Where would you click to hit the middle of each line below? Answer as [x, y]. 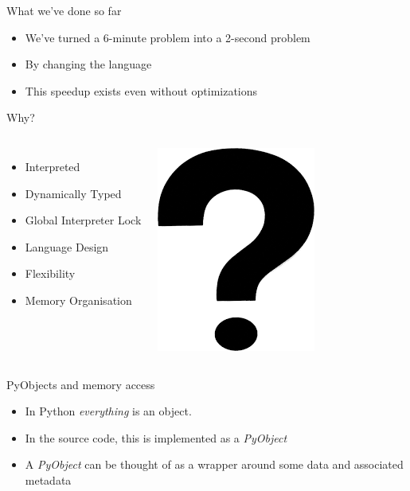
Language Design [67, 246]
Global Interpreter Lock [83, 220]
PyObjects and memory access [81, 384]
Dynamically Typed [73, 193]
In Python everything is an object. [108, 411]
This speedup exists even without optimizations [141, 90]
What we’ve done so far [64, 10]
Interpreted [53, 166]
